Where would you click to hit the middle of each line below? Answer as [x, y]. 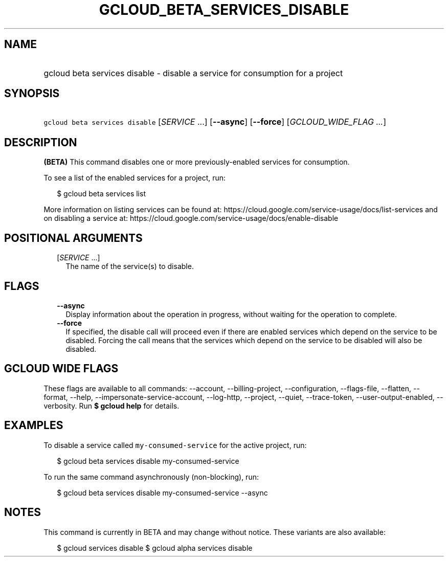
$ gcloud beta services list [101, 194]
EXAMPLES [34, 425]
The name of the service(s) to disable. [130, 266]
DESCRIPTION [41, 142]
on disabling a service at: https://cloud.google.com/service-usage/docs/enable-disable [191, 218]
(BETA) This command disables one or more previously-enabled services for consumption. [197, 162]
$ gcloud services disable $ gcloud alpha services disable [155, 548]
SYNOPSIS [32, 94]
